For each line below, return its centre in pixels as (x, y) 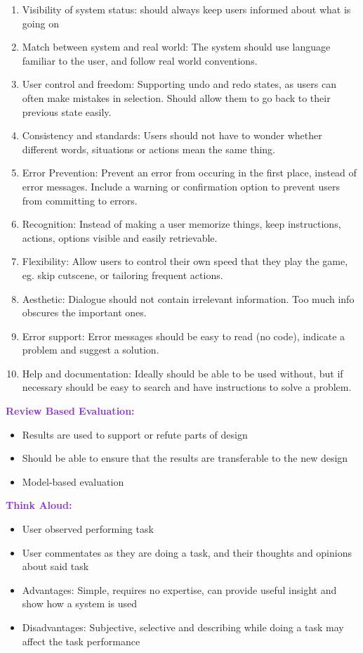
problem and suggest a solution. (91, 350)
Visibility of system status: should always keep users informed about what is (186, 9)
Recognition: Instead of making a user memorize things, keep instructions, (181, 224)
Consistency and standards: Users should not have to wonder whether (172, 135)
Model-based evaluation (73, 481)
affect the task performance (81, 641)
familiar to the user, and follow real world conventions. (140, 60)
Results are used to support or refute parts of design (135, 434)
